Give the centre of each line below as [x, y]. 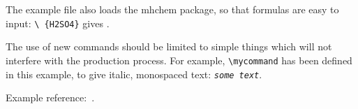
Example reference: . [50, 97]
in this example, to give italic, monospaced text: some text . [134, 74]
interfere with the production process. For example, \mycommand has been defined [179, 60]
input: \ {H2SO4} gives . [58, 23]
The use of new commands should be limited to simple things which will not [169, 46]
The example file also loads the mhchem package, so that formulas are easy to [172, 9]
